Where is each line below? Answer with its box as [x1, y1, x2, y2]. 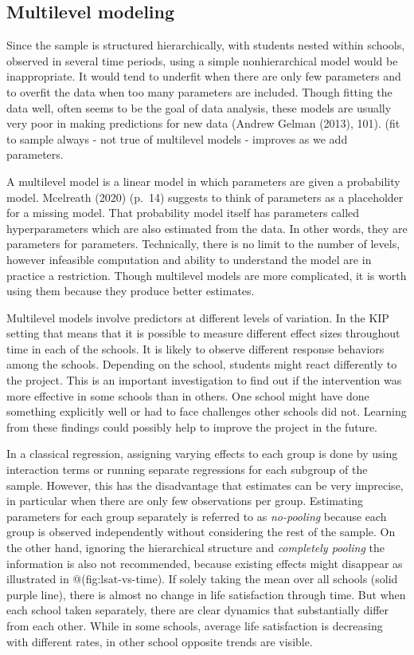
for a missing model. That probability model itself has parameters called [6, 204, 360, 221]
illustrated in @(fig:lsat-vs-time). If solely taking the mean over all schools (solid [6, 570, 398, 587]
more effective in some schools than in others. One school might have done [6, 387, 369, 404]
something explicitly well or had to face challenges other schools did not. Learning [6, 403, 407, 420]
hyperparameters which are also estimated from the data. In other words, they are [6, 219, 408, 236]
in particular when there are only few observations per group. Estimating [6, 492, 363, 509]
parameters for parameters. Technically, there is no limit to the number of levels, [6, 235, 400, 252]
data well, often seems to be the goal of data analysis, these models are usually [6, 99, 392, 116]
